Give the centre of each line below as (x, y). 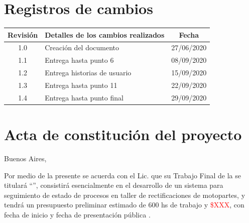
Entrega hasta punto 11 (81, 85)
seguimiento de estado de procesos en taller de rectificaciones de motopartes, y (125, 195)
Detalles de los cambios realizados (105, 34)
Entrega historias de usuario (88, 73)
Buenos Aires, (25, 158)
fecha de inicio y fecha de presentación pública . (77, 215)
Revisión (23, 34)
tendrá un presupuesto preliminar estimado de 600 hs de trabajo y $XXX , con (124, 205)
